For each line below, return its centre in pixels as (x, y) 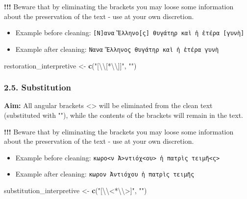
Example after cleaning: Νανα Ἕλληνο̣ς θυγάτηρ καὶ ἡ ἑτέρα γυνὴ (117, 49)
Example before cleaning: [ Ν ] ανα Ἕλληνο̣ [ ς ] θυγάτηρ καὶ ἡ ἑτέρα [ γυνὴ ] (130, 33)
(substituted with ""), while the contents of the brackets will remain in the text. (124, 115)
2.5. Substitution (37, 87)
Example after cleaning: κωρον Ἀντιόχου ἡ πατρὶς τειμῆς (105, 174)
